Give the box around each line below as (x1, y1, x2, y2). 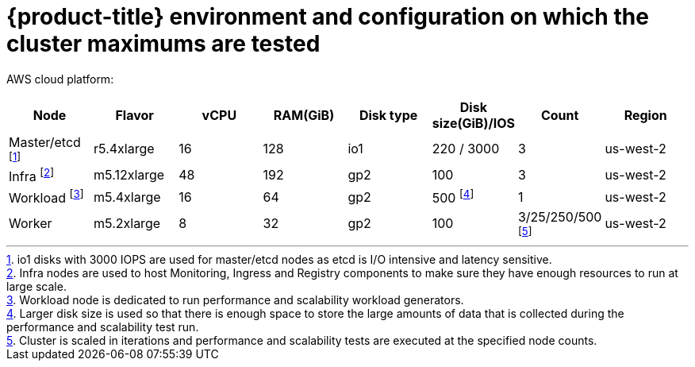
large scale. (6, 280, 67, 294)
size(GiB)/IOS (432, 114, 515, 131)
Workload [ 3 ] (9, 187, 84, 207)
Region (624, 106, 667, 123)
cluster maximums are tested (6, 30, 321, 57)
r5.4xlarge (94, 140, 155, 156)
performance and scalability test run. (6, 320, 199, 334)
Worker (9, 215, 52, 232)
